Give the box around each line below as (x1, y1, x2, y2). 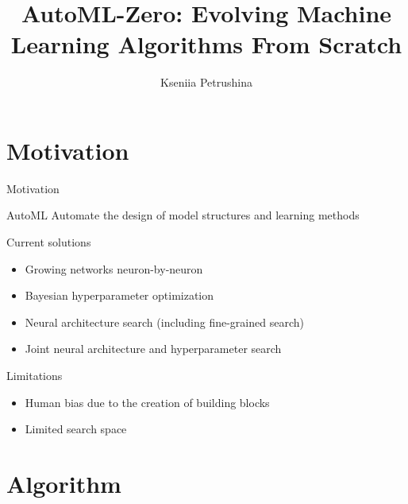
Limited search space (25, 421, 127, 437)
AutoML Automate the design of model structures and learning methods (6, 207, 360, 223)
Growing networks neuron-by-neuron (25, 260, 203, 277)
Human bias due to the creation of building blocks (25, 394, 270, 410)
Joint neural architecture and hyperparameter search (25, 340, 282, 357)
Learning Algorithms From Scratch (10, 28, 402, 60)
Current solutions (6, 234, 91, 250)
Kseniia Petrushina (160, 74, 252, 91)
